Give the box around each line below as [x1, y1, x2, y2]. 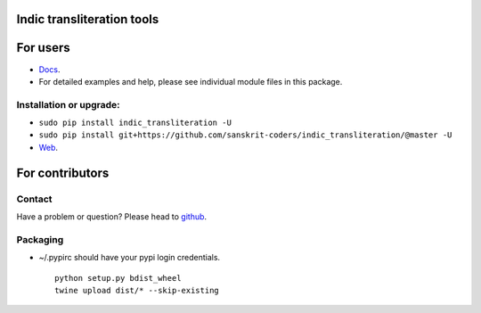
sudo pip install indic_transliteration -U [38, 118, 232, 128]
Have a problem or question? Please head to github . [16, 211, 208, 222]
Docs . [38, 63, 61, 75]
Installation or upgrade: [16, 98, 120, 111]
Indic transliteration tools [16, 12, 159, 27]
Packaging [16, 233, 64, 245]
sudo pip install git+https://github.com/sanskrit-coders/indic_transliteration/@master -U [38, 130, 452, 140]
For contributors [16, 165, 110, 180]
